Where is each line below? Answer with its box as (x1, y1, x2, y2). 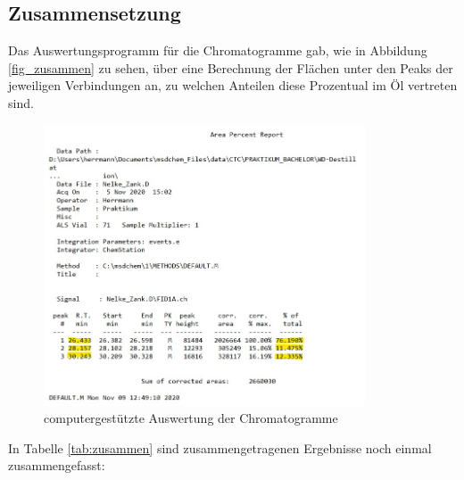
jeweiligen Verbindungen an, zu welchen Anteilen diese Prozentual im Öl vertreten (8, 76, 458, 95)
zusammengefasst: (8, 456, 105, 475)
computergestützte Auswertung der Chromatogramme (44, 409, 338, 427)
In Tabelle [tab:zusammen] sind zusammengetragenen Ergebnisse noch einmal (8, 438, 432, 457)
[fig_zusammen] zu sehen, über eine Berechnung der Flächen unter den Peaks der (8, 58, 453, 77)
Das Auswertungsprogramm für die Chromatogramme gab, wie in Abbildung (8, 41, 427, 60)
